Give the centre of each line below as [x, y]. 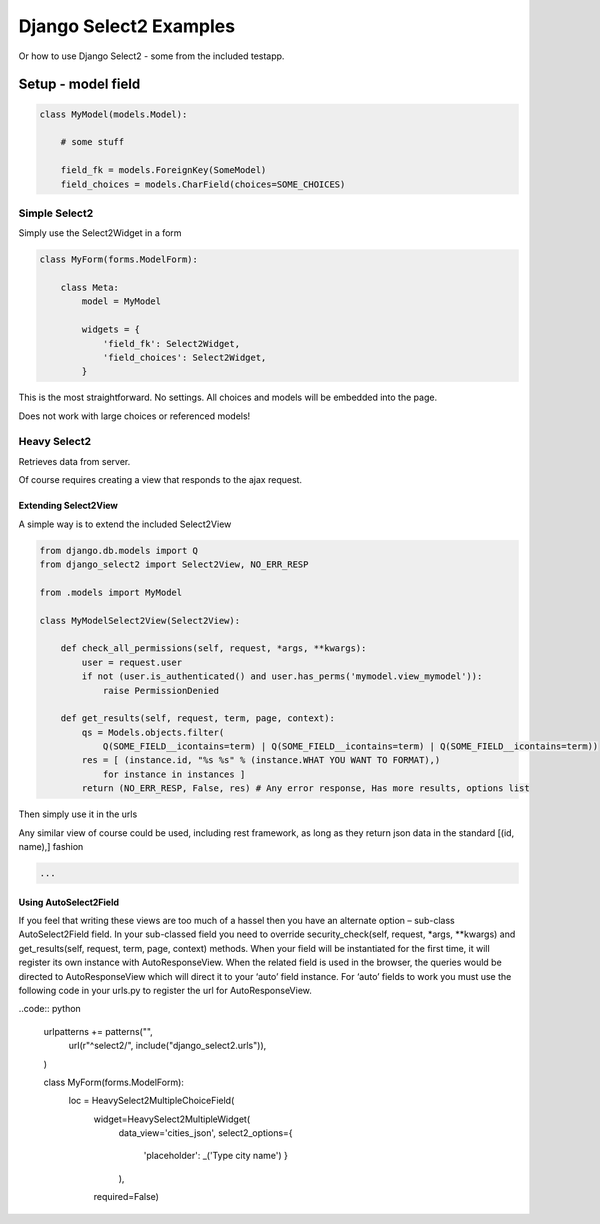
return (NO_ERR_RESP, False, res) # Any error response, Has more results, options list [305, 788]
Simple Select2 [56, 213]
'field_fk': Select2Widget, [171, 343]
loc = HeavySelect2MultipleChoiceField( [151, 1101]
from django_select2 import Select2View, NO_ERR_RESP [174, 564]
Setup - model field [79, 84]
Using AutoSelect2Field [69, 902]
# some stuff [92, 142]
